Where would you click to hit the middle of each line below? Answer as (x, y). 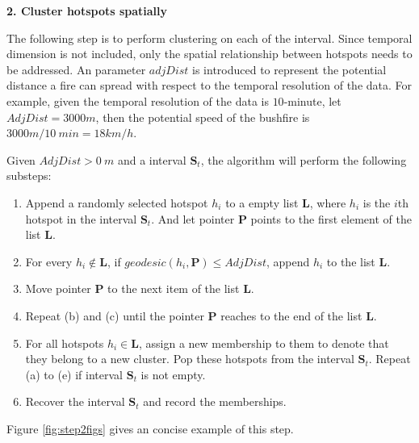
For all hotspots (65, 343)
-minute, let (312, 100)
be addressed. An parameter (76, 69)
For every (49, 261)
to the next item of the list (174, 288)
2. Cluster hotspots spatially (87, 10)
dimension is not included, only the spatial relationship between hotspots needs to (209, 54)
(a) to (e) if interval (74, 374)
